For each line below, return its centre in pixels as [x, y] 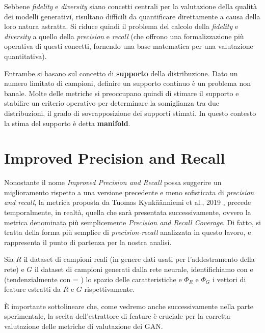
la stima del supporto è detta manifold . [67, 123]
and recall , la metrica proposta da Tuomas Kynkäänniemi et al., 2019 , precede [128, 202]
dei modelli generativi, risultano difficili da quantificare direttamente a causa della [132, 16]
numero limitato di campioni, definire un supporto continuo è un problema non [128, 83]
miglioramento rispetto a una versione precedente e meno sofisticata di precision [129, 192]
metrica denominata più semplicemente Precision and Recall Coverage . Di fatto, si [132, 222]
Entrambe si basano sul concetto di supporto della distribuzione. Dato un [121, 73]
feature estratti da [32, 289]
